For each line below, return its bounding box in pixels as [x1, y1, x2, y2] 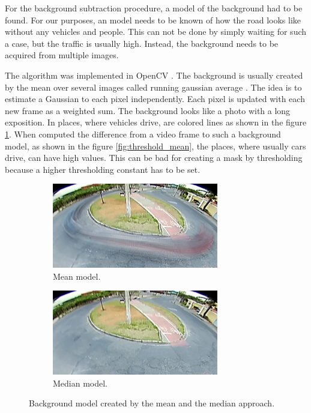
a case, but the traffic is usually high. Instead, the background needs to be [5, 37, 279, 49]
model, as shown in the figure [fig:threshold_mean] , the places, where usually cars [5, 139, 306, 152]
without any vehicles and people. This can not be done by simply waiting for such [5, 25, 307, 38]
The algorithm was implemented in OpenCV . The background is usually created [5, 68, 303, 81]
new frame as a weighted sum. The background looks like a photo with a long [5, 104, 291, 116]
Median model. [53, 376, 108, 389]
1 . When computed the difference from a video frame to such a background [5, 127, 281, 140]
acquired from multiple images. [5, 49, 119, 61]
